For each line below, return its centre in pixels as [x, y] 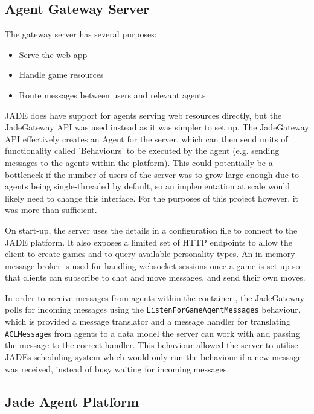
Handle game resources [61, 75]
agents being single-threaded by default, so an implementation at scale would [148, 186]
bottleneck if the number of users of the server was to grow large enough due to [152, 174]
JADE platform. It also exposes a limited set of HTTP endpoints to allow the [149, 242]
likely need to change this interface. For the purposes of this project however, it [152, 198]
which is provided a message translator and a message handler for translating [148, 321]
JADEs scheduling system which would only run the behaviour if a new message [153, 356]
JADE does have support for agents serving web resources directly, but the [143, 115]
